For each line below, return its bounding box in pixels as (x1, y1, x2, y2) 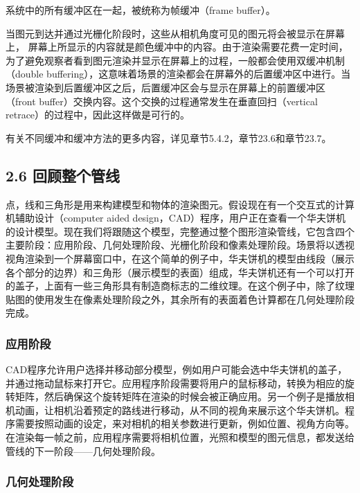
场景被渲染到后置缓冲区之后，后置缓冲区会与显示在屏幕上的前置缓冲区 (6, 80, 325, 94)
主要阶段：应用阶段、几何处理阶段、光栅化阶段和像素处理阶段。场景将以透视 (6, 237, 354, 252)
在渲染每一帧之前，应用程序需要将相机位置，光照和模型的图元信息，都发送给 (6, 430, 354, 445)
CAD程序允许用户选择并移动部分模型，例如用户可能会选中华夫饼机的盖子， (6, 362, 348, 377)
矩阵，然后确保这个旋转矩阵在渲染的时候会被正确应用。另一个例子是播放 (15, 389, 345, 404)
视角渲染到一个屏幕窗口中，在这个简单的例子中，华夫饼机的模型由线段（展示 (6, 251, 354, 265)
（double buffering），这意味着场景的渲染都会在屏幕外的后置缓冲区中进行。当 (6, 66, 351, 81)
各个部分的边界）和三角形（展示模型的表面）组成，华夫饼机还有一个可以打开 (6, 265, 354, 279)
